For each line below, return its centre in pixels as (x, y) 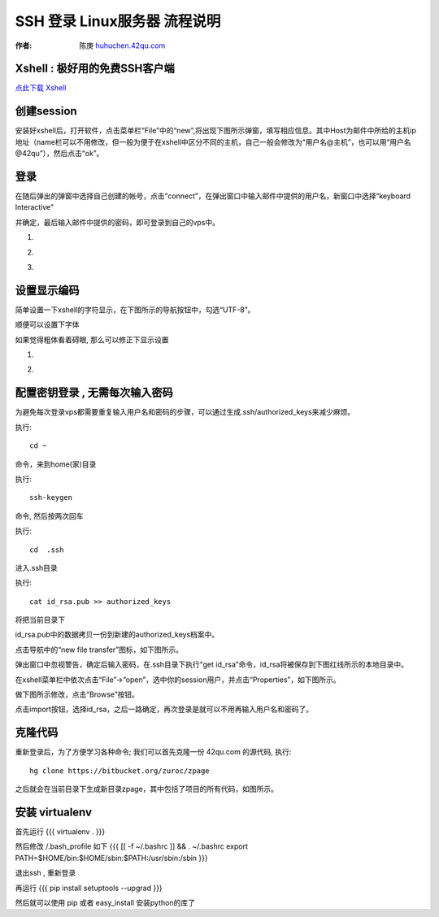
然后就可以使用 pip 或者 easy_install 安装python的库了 (105, 902)
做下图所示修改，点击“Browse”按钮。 (77, 694)
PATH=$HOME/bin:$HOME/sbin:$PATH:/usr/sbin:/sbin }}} (111, 858)
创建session (46, 111)
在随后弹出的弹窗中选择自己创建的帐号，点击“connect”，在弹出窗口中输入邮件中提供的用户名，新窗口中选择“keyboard (213, 196)
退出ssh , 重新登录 (46, 873)
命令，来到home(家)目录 (56, 464)
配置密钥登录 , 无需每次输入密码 (94, 393)
